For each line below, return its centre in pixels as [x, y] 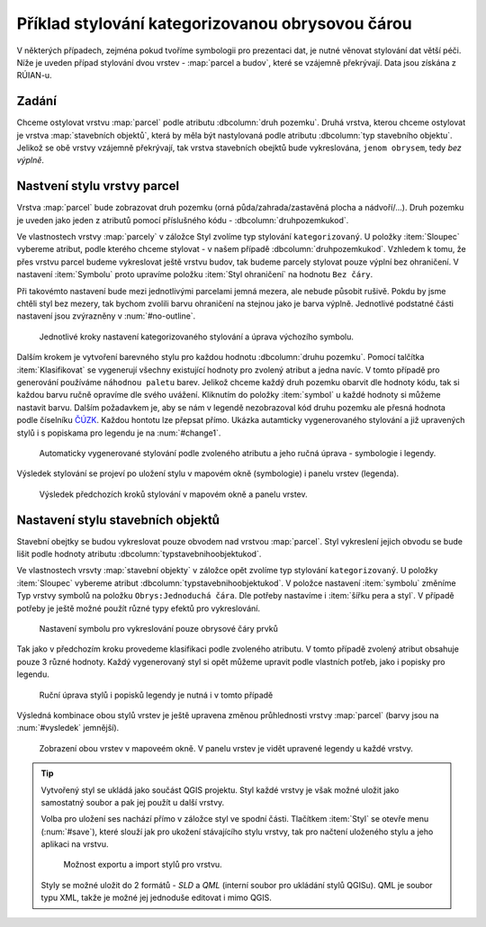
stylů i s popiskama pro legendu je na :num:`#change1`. [119, 433]
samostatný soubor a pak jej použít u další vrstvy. [133, 802]
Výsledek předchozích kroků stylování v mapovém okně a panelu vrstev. [173, 494]
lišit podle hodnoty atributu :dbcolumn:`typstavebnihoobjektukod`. [139, 554]
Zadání [37, 101]
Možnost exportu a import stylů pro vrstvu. [143, 865]
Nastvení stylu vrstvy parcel [98, 186]
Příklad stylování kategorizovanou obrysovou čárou [215, 23]
